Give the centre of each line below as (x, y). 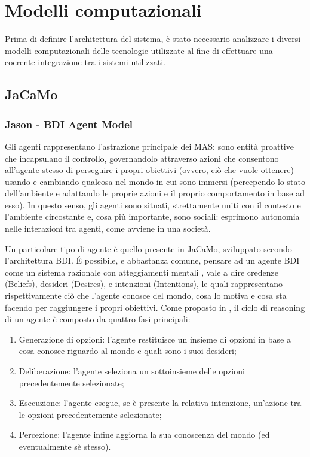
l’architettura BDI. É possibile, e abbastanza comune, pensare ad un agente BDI (152, 260)
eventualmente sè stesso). (65, 446)
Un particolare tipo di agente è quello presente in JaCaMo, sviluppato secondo (148, 248)
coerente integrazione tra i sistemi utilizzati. (85, 62)
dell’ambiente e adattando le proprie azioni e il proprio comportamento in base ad (155, 193)
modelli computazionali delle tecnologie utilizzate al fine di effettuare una (139, 50)
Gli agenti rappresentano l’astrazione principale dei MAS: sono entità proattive (149, 146)
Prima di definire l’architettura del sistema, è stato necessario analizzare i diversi (153, 39)
